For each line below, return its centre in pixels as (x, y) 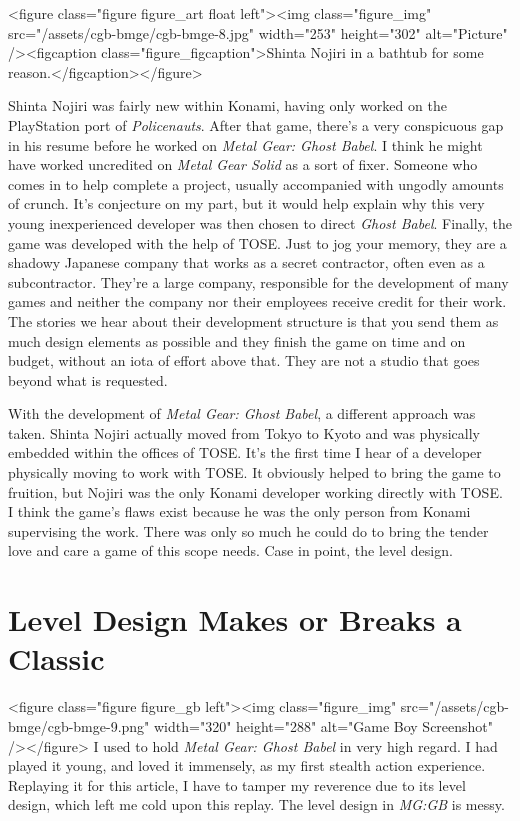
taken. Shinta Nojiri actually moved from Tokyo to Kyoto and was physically (244, 432)
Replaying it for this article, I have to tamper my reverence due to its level (237, 784)
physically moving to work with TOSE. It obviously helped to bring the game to (254, 472)
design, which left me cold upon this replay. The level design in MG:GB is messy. (256, 804)
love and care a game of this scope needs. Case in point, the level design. (230, 550)
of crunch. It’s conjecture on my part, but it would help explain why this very (246, 203)
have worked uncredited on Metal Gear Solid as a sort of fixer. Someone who (243, 164)
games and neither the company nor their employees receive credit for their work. (257, 301)
